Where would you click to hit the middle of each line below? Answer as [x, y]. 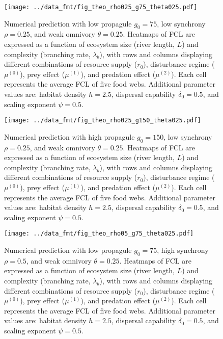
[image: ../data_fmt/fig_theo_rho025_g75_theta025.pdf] [101, 7]
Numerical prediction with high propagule [69, 136]
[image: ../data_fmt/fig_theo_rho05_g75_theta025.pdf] [99, 234]
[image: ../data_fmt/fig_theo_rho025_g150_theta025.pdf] [103, 121]
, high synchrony [183, 250]
